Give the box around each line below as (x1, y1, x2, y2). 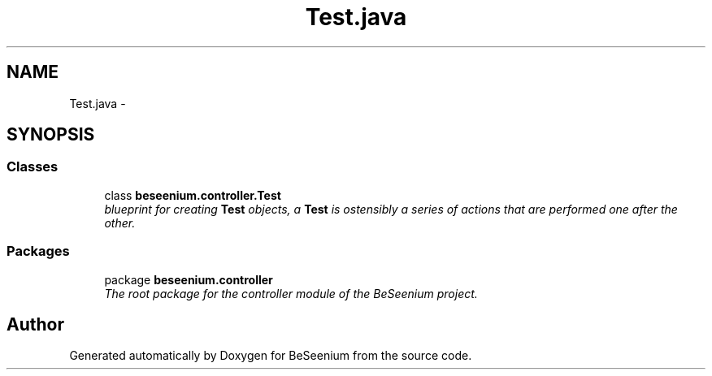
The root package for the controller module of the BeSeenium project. (104, 286, 478, 300)
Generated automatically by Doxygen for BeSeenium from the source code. (69, 348, 472, 363)
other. (104, 215, 136, 230)
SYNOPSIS (7, 124, 95, 145)
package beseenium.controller (104, 272, 273, 287)
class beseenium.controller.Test (104, 188, 281, 202)
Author (7, 313, 64, 335)
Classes (7, 158, 59, 175)
